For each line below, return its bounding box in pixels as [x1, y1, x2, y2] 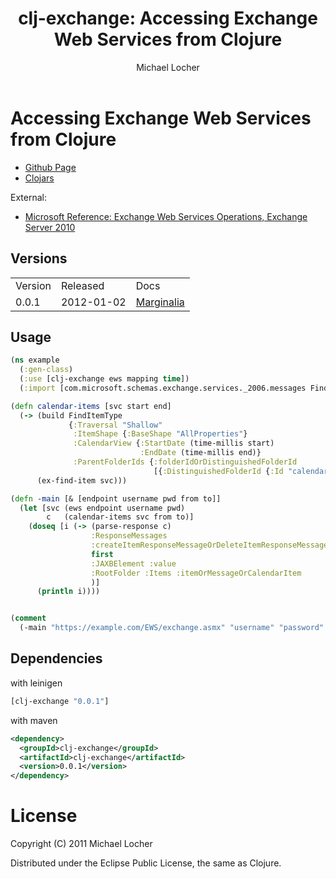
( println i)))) [36, 587, 101, 597]
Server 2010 [24, 221, 76, 233]
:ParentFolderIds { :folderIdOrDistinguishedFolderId [73, 457, 298, 467]
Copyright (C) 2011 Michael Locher [10, 838, 153, 850]
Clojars [24, 172, 55, 184]
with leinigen [10, 677, 63, 689]
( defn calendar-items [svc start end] [10, 401, 172, 411]
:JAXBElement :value [90, 558, 177, 569]
